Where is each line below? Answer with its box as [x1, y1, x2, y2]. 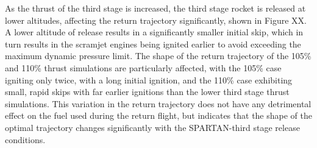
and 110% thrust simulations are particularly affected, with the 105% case [5, 61, 282, 74]
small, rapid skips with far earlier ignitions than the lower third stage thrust [5, 85, 290, 98]
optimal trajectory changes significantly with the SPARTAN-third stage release [5, 121, 300, 133]
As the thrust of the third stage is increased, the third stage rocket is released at [5, 2, 306, 14]
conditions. [5, 133, 46, 146]
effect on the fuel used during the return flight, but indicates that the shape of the [5, 109, 312, 122]
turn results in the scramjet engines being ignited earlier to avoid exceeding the [5, 37, 301, 50]
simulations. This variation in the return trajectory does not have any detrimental [5, 97, 312, 110]
